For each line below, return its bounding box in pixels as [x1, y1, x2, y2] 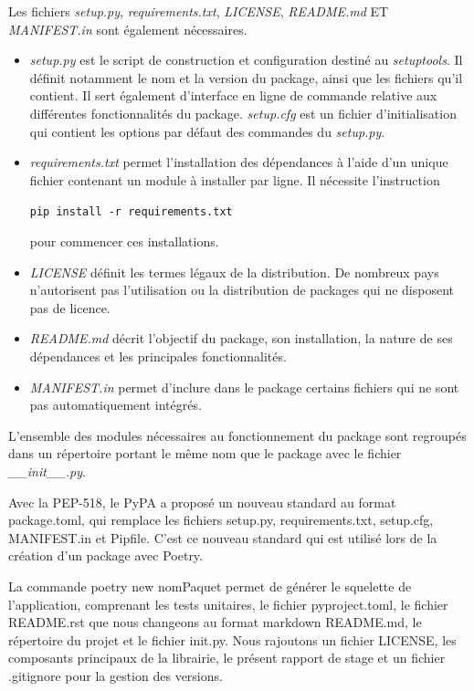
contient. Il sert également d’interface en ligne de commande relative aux [29, 86, 437, 105]
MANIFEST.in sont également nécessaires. [8, 19, 248, 38]
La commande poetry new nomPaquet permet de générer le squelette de [8, 576, 412, 595]
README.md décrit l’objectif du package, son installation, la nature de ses [29, 329, 453, 348]
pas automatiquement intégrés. [29, 395, 202, 414]
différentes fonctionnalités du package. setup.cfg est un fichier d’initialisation [29, 103, 457, 122]
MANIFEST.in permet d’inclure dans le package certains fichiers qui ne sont [29, 377, 459, 396]
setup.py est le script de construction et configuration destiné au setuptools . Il [29, 50, 463, 69]
